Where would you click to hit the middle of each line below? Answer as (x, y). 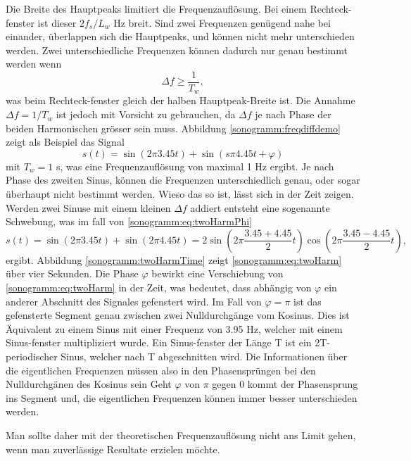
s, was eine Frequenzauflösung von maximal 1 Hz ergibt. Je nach (195, 166)
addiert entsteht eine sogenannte (260, 207)
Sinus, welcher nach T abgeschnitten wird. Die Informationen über (204, 356)
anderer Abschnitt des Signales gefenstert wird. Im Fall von (134, 301)
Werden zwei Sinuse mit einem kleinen (88, 207)
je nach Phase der (293, 114)
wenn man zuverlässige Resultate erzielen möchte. (113, 449)
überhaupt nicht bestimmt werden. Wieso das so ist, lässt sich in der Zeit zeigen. (180, 194)
